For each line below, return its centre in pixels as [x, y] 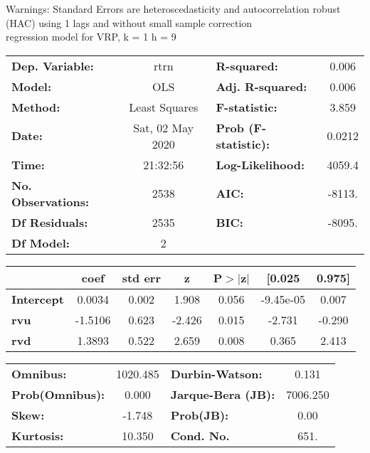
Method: [36, 107]
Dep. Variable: [53, 65]
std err [141, 277]
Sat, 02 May [164, 127]
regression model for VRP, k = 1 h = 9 [91, 37]
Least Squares [164, 107]
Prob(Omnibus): [58, 394]
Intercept [38, 299]
